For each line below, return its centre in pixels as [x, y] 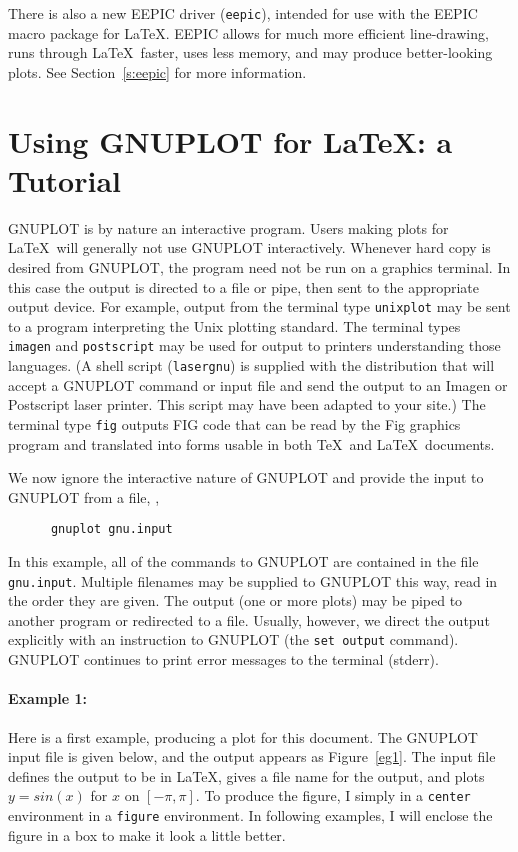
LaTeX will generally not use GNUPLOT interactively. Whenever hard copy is [249, 247]
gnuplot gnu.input [111, 529]
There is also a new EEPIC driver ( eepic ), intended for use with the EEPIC [243, 13]
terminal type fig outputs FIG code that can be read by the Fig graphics [234, 423]
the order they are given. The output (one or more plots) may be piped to [235, 600]
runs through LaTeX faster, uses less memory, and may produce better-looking [250, 52]
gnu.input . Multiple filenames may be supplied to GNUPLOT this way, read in [253, 580]
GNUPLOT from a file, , [84, 496]
